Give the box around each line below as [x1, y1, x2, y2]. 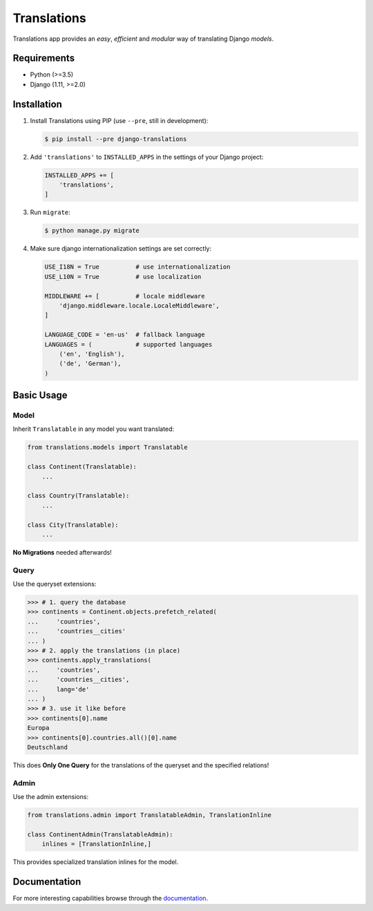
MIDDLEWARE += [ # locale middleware [44, 292, 205, 300]
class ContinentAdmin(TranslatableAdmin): [27, 830, 173, 838]
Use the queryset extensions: [12, 580, 97, 588]
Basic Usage [12, 390, 68, 401]
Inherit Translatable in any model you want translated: [12, 425, 175, 433]
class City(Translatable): [27, 521, 119, 528]
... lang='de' [27, 685, 90, 693]
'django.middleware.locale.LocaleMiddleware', [59, 301, 220, 309]
